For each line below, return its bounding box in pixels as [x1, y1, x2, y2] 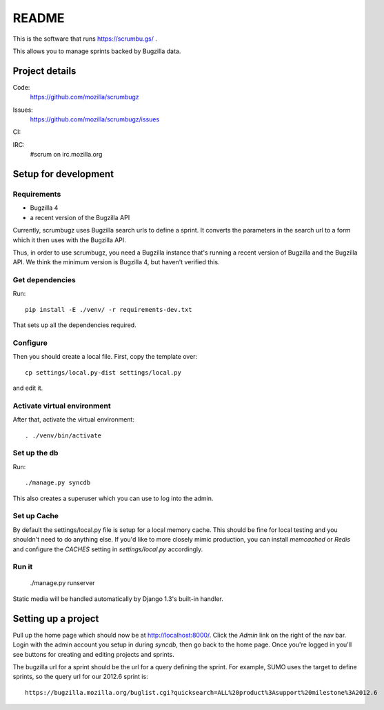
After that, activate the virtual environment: [12, 415, 134, 424]
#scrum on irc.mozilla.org [30, 150, 103, 159]
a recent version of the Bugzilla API [30, 213, 130, 221]
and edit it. [12, 384, 43, 393]
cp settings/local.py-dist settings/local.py [25, 368, 182, 376]
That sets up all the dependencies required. [12, 321, 137, 329]
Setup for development [12, 168, 114, 179]
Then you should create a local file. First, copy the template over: [12, 353, 198, 361]
